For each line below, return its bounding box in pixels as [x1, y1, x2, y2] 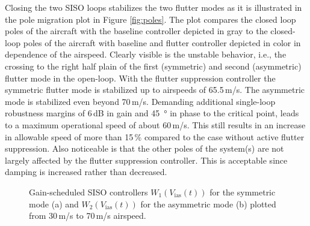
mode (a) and [29, 197, 79, 210]
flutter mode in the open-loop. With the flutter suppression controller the [5, 71, 276, 84]
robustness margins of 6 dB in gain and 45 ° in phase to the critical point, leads [5, 107, 299, 119]
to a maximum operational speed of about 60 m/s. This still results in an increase [5, 118, 306, 131]
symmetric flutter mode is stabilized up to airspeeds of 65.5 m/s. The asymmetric [5, 83, 305, 96]
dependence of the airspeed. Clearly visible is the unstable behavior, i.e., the [5, 48, 287, 61]
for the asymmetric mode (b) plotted [140, 197, 276, 210]
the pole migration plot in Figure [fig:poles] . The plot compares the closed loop [5, 13, 296, 25]
